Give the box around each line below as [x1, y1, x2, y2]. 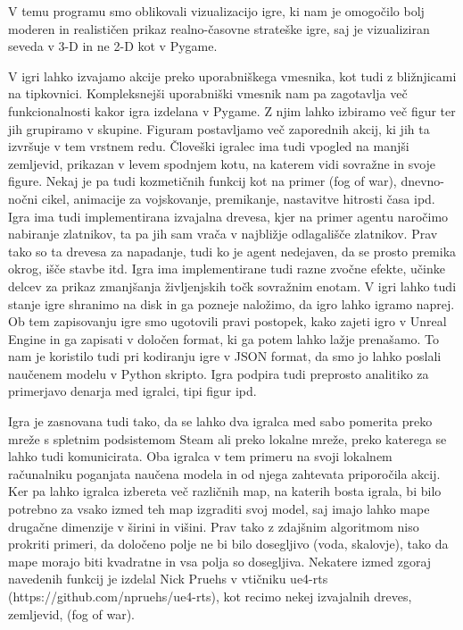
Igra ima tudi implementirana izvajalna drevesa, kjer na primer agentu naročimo [8, 206, 449, 225]
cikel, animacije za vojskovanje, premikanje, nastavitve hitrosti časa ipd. [41, 189, 435, 207]
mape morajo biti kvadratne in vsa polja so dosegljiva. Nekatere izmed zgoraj [8, 551, 432, 570]
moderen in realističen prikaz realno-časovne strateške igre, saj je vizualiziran [8, 19, 430, 38]
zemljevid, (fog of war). [8, 604, 135, 623]
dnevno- [401, 172, 445, 190]
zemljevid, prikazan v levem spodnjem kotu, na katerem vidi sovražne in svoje [8, 154, 436, 172]
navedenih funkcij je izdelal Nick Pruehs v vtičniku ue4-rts [8, 569, 328, 588]
